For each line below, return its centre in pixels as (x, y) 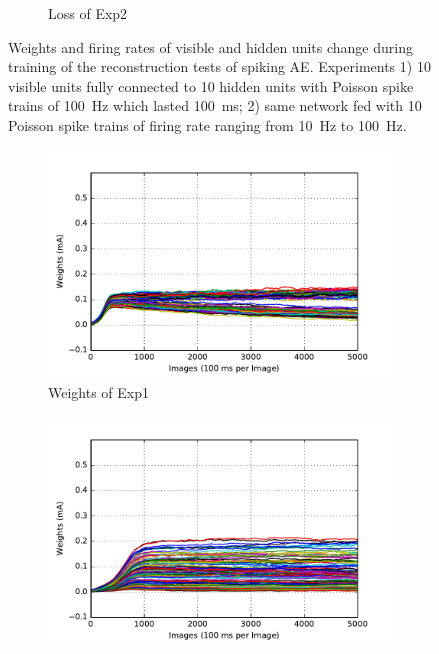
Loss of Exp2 (88, 13)
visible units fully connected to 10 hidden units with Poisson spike (211, 85)
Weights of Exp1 (99, 392)
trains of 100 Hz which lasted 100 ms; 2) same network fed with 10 (215, 105)
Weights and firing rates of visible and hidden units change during (210, 46)
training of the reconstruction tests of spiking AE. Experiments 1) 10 (219, 66)
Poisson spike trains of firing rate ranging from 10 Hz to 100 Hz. (207, 124)
